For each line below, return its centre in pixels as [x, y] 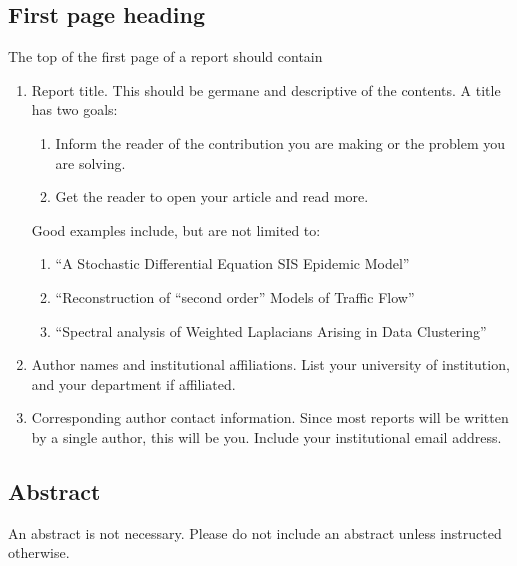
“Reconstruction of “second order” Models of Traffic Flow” [235, 296]
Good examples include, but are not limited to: [176, 229]
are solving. [90, 162]
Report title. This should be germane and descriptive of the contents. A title [266, 89]
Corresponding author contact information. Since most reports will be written [270, 417]
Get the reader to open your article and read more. [212, 196]
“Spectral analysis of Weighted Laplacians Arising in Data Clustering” [271, 330]
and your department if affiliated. [133, 383]
